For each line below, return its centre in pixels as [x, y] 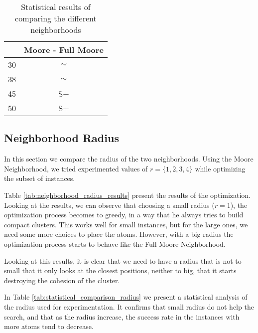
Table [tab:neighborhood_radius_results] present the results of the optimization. [128, 195]
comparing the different [56, 18]
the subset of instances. [40, 178]
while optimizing [220, 168]
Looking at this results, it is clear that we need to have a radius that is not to [123, 260]
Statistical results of [56, 7]
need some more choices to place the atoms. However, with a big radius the [119, 234]
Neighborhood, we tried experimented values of [76, 168]
